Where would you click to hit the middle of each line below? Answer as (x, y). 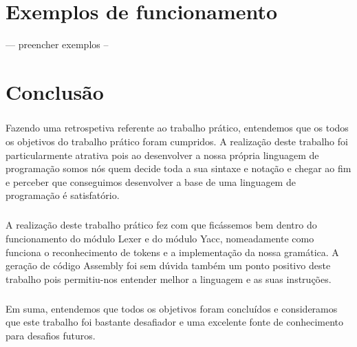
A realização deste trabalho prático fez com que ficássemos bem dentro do (161, 225)
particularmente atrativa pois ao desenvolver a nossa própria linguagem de (162, 155)
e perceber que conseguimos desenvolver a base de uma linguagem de (151, 181)
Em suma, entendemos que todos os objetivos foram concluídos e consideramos (172, 308)
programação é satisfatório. (63, 195)
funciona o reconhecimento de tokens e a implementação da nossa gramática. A (172, 252)
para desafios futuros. (51, 335)
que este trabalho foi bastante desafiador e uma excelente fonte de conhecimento (175, 322)
